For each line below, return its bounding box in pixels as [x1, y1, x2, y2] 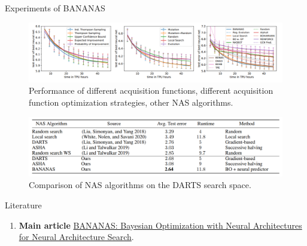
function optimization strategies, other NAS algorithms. [29, 96, 233, 108]
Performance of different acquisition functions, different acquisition [29, 84, 273, 97]
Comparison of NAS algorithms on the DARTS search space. [29, 179, 251, 191]
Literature [5, 198, 42, 211]
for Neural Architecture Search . [19, 230, 134, 243]
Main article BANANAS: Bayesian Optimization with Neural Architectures [19, 219, 302, 231]
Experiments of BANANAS [5, 2, 105, 14]
